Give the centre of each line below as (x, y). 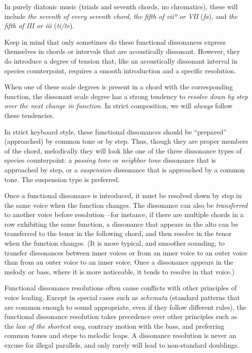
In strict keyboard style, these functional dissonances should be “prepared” (116, 131)
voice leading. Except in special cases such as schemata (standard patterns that (122, 297)
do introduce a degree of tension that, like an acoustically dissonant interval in (121, 60)
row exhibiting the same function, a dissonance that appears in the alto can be (121, 224)
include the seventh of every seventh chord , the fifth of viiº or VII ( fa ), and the (121, 16)
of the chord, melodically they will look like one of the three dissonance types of (123, 150)
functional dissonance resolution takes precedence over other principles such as (121, 316)
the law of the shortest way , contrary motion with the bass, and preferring (114, 326)
